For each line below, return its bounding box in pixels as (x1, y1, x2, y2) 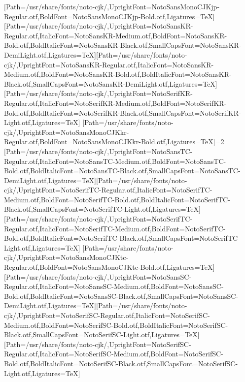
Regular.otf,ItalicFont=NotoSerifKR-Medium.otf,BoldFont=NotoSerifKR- (4, 97, 227, 108)
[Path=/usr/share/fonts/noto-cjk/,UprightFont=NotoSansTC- (4, 146, 193, 156)
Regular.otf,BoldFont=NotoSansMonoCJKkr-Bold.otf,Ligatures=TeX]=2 (4, 136, 224, 147)
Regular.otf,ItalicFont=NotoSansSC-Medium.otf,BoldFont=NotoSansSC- (4, 281, 224, 291)
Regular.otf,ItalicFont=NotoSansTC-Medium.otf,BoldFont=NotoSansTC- (4, 156, 226, 166)
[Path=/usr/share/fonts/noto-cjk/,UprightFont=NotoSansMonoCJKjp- (4, 1, 220, 11)
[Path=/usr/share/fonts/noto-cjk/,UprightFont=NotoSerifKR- (4, 88, 193, 98)
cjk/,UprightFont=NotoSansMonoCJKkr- (4, 127, 129, 137)
